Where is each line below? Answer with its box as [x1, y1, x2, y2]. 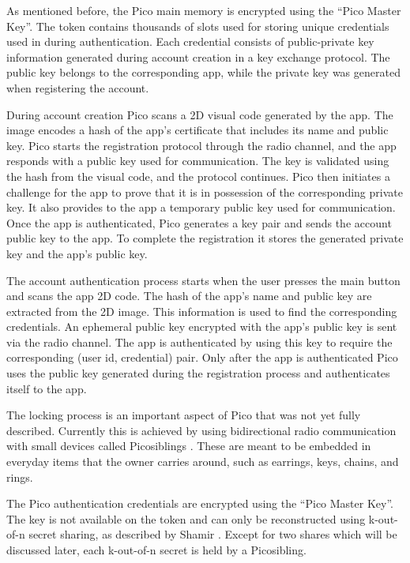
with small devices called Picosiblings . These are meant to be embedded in [6, 437, 371, 454]
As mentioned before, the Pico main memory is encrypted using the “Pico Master [6, 2, 401, 18]
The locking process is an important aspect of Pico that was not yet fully [6, 407, 361, 423]
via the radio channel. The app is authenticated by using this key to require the [6, 333, 393, 350]
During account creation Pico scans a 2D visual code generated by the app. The [6, 106, 393, 122]
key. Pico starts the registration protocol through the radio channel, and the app [6, 137, 397, 153]
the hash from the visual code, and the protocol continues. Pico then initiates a [6, 167, 390, 184]
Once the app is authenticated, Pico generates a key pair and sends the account [6, 214, 392, 231]
